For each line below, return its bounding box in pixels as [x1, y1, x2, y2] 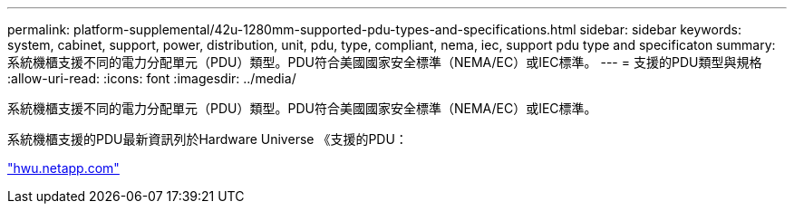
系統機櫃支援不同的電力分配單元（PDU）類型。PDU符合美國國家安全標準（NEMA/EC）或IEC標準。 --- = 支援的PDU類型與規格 [7, 54, 762, 70]
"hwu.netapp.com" [7, 160, 120, 176]
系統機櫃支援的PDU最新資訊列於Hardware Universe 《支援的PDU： [7, 131, 408, 147]
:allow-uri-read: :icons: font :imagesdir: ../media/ [7, 71, 296, 86]
